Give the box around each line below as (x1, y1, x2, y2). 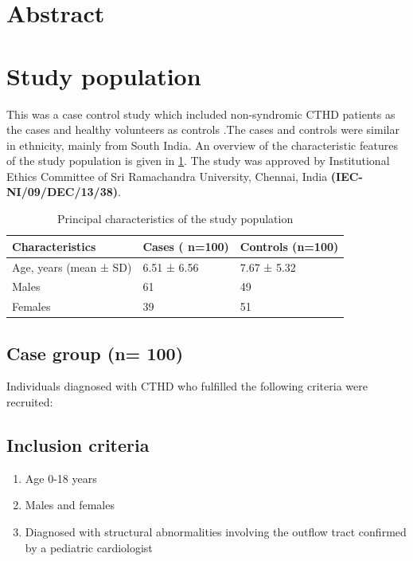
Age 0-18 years (25, 469, 97, 486)
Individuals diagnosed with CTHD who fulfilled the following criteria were (6, 378, 368, 394)
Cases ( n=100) (142, 237, 229, 254)
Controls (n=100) (240, 237, 339, 254)
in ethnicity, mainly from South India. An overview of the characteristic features (6, 136, 398, 153)
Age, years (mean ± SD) (12, 258, 132, 275)
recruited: (6, 394, 53, 410)
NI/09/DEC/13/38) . (6, 183, 121, 200)
